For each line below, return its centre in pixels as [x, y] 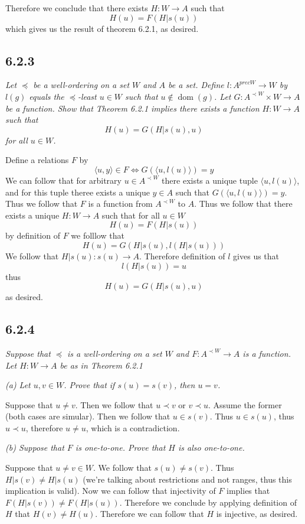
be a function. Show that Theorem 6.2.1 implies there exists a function [132, 108]
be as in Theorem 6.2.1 [101, 365]
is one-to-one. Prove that [120, 447]
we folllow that [98, 235]
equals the [47, 96]
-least [87, 96]
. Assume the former [245, 404]
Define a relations [37, 160]
